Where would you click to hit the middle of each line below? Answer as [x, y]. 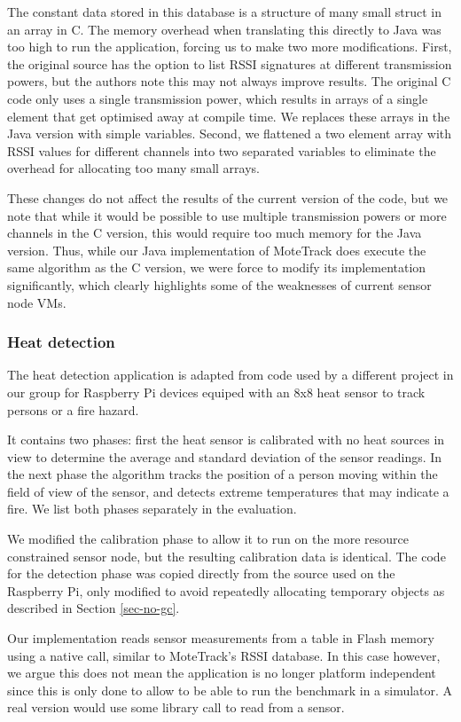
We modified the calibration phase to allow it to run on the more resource [208, 539]
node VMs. [37, 302]
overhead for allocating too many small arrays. [133, 168]
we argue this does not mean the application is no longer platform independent [222, 673]
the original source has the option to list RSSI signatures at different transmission [230, 63]
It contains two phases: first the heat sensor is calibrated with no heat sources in [226, 439]
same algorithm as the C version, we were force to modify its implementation [217, 267]
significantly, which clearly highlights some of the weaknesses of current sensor [219, 284]
